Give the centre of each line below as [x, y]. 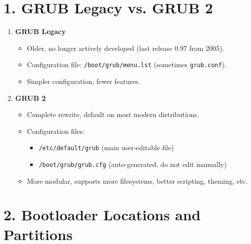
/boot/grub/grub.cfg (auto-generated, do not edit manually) [133, 164]
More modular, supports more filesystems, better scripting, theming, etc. [137, 181]
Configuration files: [56, 131]
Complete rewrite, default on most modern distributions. [113, 114]
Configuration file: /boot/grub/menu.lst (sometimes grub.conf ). [127, 64]
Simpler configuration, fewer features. [84, 81]
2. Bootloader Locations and [102, 215]
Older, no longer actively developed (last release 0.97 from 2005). [125, 48]
